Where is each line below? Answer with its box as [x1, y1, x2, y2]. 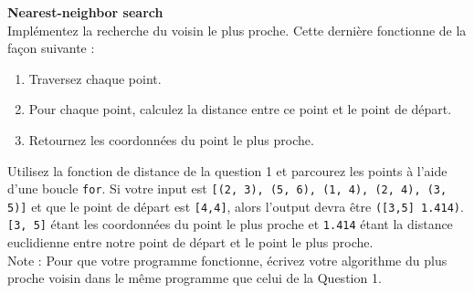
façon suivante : [7, 38, 95, 58]
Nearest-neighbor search [7, 3, 163, 21]
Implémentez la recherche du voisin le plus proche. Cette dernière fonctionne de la [7, 20, 467, 39]
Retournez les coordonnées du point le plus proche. [28, 130, 314, 149]
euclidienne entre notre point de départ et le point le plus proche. [7, 233, 374, 252]
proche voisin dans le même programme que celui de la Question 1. [7, 268, 382, 288]
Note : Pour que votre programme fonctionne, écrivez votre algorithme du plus [7, 250, 448, 269]
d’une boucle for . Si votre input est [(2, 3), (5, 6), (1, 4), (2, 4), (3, [7, 179, 448, 198]
